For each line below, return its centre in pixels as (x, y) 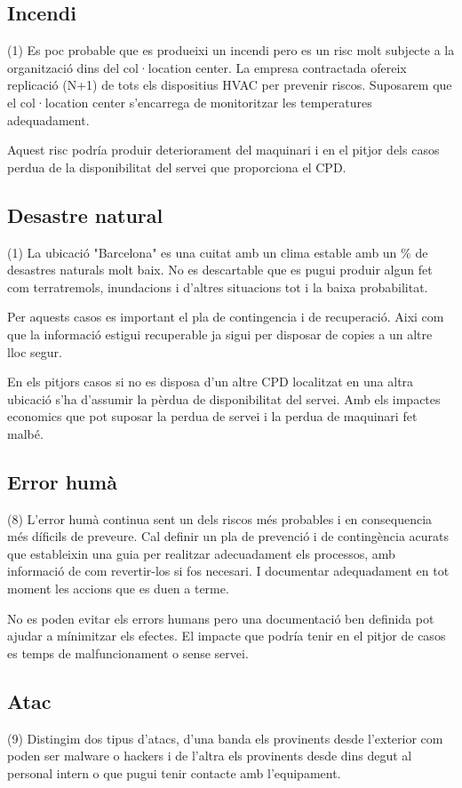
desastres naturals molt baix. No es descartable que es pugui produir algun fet (220, 270)
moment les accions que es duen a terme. (118, 589)
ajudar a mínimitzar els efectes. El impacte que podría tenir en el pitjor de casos (227, 636)
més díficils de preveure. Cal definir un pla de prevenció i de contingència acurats (228, 536)
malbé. (25, 433)
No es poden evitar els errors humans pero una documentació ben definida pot (221, 618)
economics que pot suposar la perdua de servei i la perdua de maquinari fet (212, 416)
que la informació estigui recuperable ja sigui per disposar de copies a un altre (220, 334)
